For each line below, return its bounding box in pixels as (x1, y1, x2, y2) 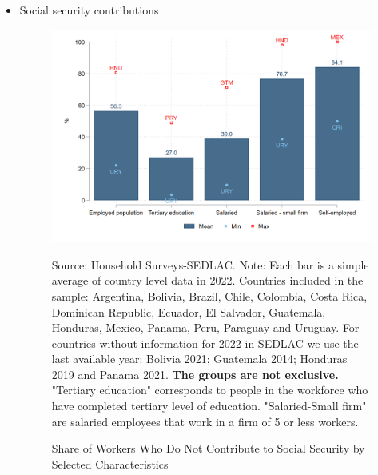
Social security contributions (19, 2, 159, 18)
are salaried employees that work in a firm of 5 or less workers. (51, 413, 359, 429)
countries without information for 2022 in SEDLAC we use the (51, 334, 359, 351)
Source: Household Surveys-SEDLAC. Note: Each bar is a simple (51, 256, 369, 273)
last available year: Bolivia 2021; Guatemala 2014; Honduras (51, 350, 348, 367)
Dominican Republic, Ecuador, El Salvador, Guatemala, (51, 303, 326, 320)
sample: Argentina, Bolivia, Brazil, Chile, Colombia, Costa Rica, (51, 287, 368, 304)
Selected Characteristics (51, 455, 169, 472)
